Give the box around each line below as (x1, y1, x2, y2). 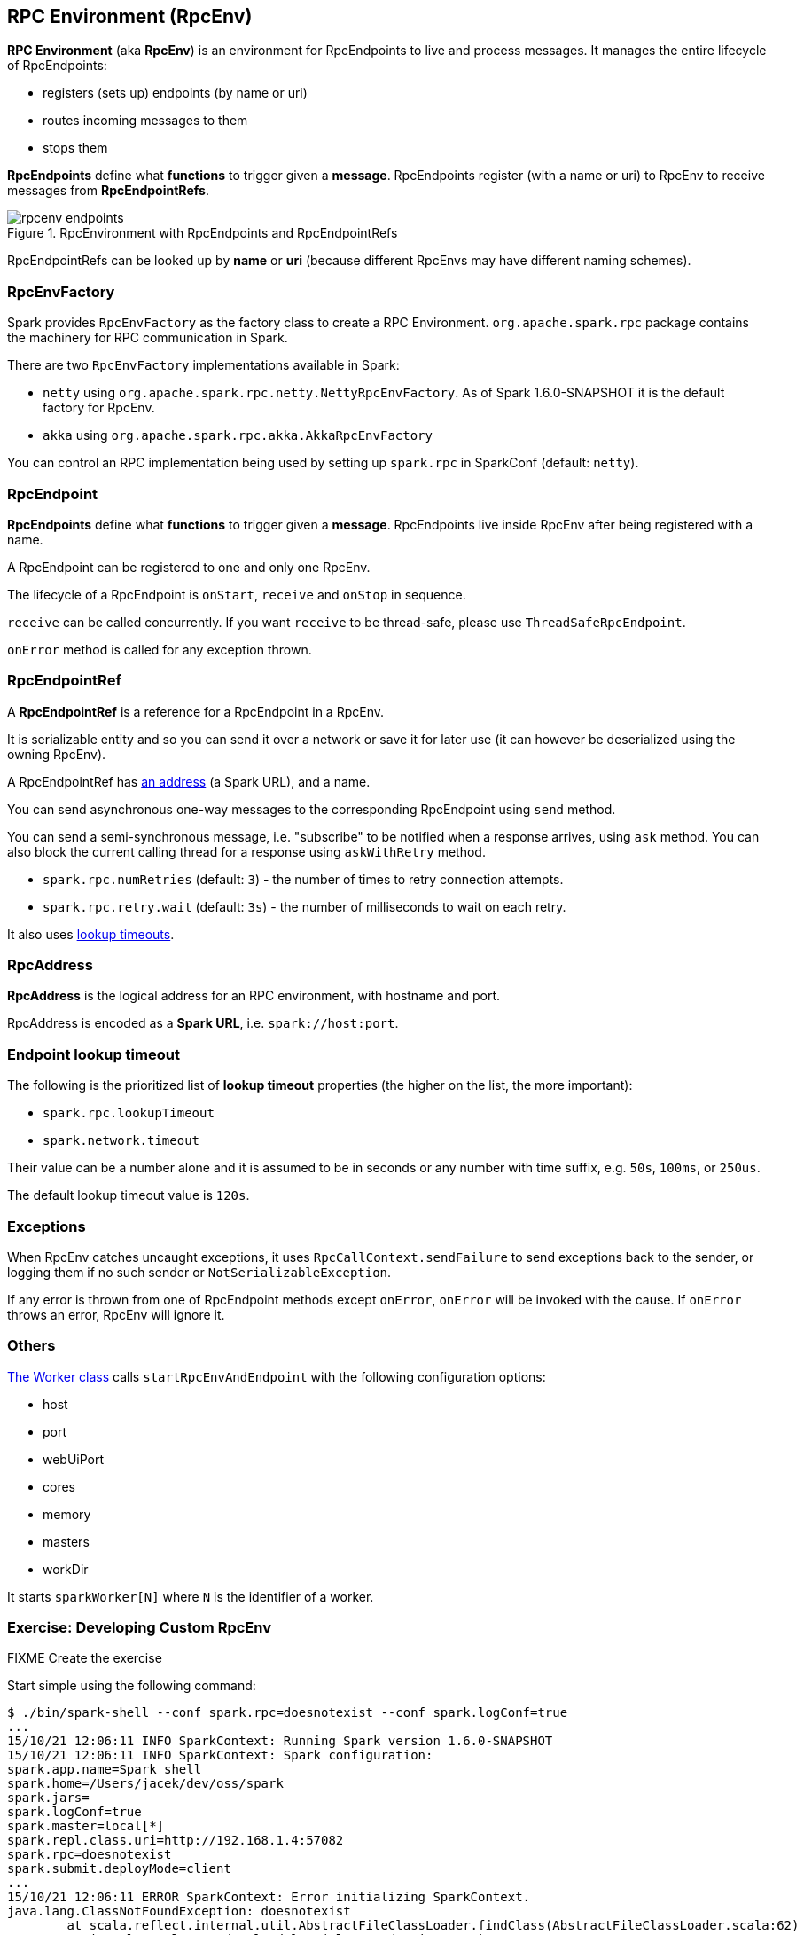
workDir (43, 1561, 89, 1577)
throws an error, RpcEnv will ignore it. (7, 1306, 225, 1322)
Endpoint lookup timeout (7, 1045, 180, 1063)
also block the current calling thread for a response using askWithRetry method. (7, 843, 486, 859)
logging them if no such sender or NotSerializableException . (7, 1264, 392, 1280)
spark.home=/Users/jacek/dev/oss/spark (7, 1776, 284, 1791)
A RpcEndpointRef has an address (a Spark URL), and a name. (7, 773, 371, 789)
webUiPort (43, 1451, 105, 1467)
